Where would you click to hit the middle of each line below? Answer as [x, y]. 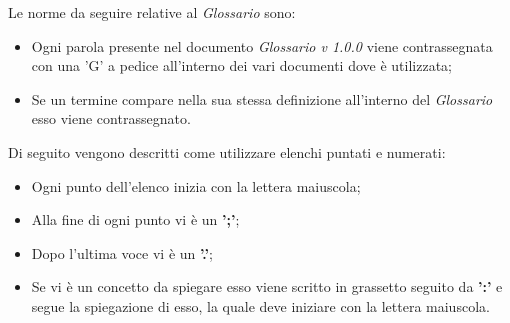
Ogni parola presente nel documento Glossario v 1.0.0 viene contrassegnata [262, 45]
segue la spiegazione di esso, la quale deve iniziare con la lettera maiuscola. [260, 305]
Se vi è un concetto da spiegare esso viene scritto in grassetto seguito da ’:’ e [267, 286]
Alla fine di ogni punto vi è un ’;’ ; [135, 219]
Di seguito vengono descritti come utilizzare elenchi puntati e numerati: [227, 151]
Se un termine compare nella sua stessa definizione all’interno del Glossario [262, 98]
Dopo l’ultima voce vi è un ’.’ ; [122, 252]
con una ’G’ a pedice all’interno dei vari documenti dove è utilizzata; [241, 65]
